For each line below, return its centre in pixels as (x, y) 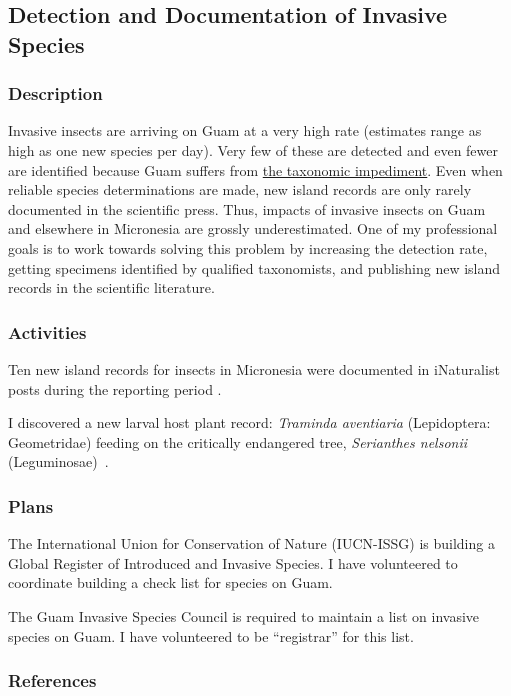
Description (55, 93)
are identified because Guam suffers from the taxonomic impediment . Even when (255, 169)
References (52, 680)
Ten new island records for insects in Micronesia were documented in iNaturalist (254, 368)
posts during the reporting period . (115, 388)
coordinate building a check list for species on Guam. (170, 582)
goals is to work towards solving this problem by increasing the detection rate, (248, 247)
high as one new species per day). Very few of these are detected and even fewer (253, 149)
